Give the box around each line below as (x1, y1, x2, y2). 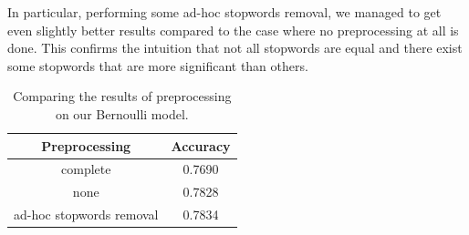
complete (61, 159, 111, 179)
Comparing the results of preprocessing (13, 87, 232, 106)
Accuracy (171, 136, 231, 155)
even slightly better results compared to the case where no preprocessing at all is (7, 20, 459, 39)
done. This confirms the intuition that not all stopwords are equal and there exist (7, 38, 463, 57)
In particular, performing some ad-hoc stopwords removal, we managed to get (7, 3, 442, 21)
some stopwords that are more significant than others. (7, 56, 308, 75)
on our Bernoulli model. (55, 104, 189, 123)
